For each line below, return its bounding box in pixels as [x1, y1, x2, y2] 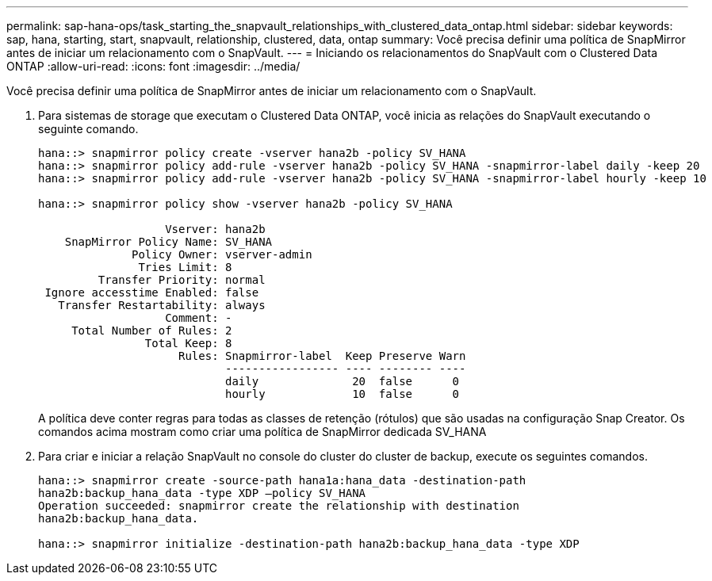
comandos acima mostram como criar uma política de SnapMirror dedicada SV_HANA [38, 425, 487, 438]
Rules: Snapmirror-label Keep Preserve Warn [178, 350, 466, 362]
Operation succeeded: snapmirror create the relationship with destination [38, 499, 519, 512]
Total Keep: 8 [144, 337, 232, 350]
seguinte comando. [38, 122, 139, 136]
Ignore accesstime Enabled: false [44, 286, 259, 299]
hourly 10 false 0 [225, 388, 460, 400]
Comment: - [165, 312, 232, 324]
